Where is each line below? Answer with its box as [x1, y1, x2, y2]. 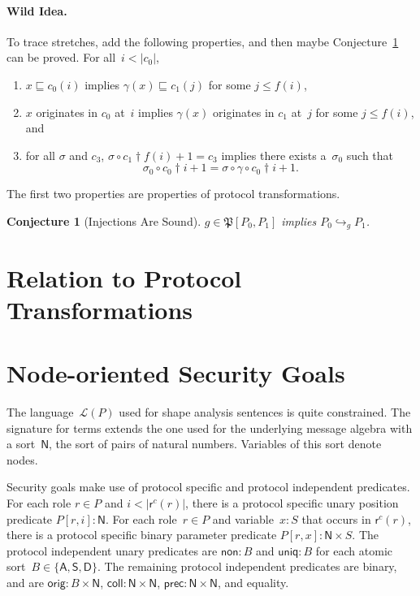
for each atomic [315, 542, 393, 559]
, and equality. [217, 574, 289, 591]
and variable [212, 510, 274, 527]
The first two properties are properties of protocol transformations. [6, 185, 340, 202]
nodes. [6, 451, 38, 468]
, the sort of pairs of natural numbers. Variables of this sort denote [49, 435, 382, 452]
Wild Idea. [6, 2, 67, 19]
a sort [6, 435, 36, 452]
